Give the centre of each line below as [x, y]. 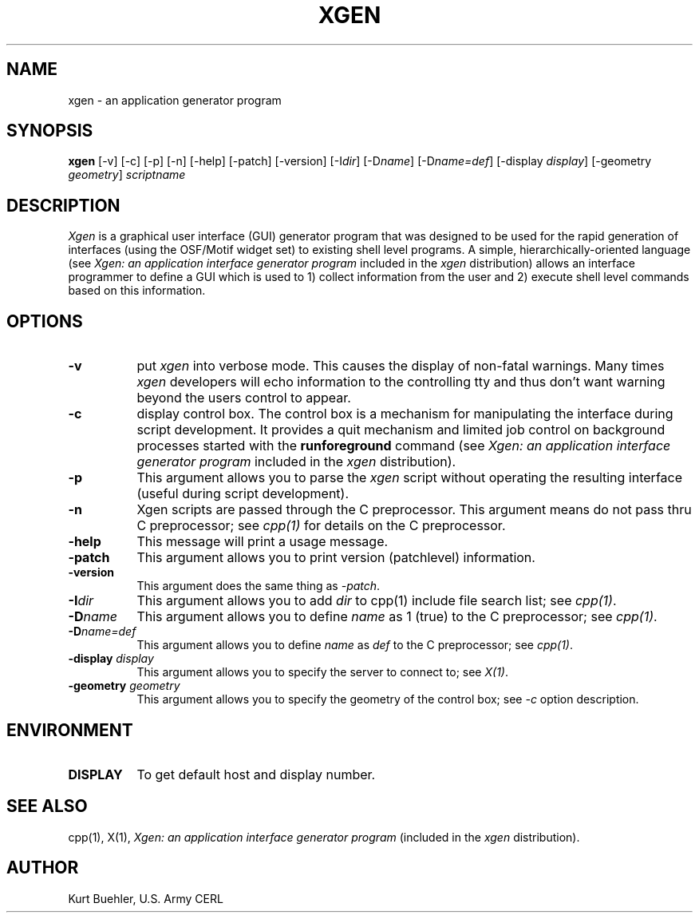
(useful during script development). [243, 494]
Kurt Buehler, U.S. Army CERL [146, 898]
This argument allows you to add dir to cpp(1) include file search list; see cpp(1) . [377, 601]
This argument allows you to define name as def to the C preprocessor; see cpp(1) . [355, 645]
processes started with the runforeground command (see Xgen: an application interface [404, 446]
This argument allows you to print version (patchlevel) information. [336, 558]
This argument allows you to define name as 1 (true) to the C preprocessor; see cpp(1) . [397, 617]
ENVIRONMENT [70, 730]
